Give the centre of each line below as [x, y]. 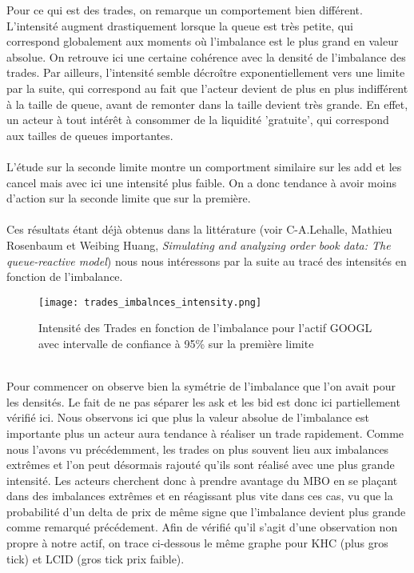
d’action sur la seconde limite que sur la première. [129, 198]
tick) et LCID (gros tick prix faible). [96, 558]
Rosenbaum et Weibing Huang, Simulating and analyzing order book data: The [199, 244]
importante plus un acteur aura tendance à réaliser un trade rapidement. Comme [205, 433]
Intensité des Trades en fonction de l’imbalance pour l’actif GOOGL [205, 328]
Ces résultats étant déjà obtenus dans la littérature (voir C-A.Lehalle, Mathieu [199, 229]
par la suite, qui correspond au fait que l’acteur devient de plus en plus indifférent [207, 88]
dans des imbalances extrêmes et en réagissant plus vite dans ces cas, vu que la [200, 496]
